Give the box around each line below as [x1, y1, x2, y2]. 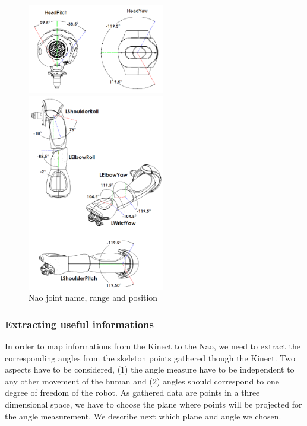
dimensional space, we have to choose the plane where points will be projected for [5, 398, 302, 410]
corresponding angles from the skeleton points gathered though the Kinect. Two [5, 351, 295, 364]
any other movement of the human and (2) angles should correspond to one [5, 374, 279, 387]
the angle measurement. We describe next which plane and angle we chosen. [5, 409, 281, 422]
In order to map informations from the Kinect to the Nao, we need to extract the [5, 340, 301, 352]
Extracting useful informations [5, 316, 154, 331]
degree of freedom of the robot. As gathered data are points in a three [5, 386, 260, 399]
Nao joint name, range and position [29, 291, 158, 304]
